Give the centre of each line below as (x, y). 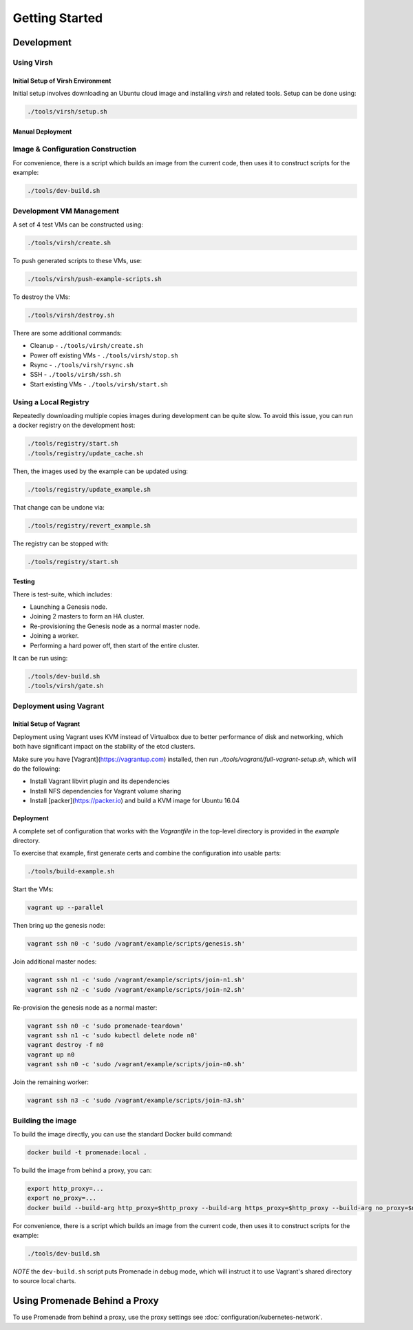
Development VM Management (66, 211)
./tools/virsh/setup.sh (67, 112)
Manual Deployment (42, 132)
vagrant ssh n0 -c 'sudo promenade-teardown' (105, 1026)
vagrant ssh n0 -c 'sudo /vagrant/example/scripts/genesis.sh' (136, 944)
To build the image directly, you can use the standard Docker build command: (123, 1134)
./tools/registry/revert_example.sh (89, 526)
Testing (24, 581)
